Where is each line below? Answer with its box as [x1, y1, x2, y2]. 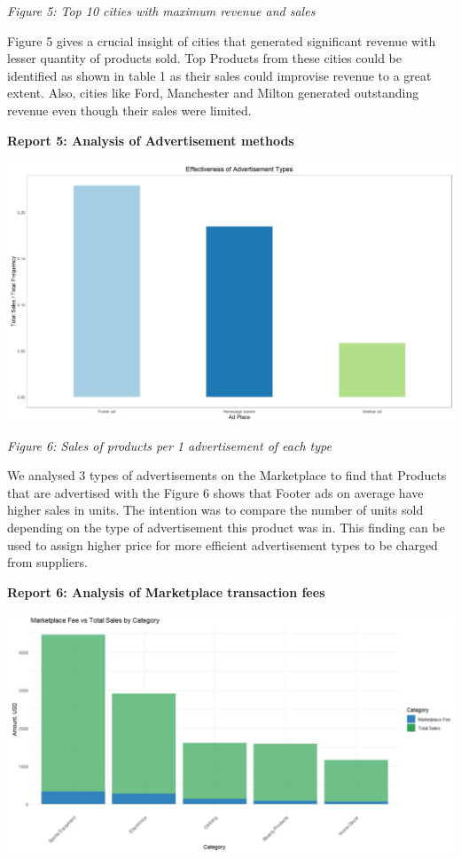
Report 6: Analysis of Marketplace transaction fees [7, 582, 325, 601]
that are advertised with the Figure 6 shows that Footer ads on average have [7, 483, 424, 501]
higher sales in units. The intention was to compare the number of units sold [7, 500, 424, 519]
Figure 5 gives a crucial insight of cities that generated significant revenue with [7, 31, 436, 50]
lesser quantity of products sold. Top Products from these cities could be [7, 49, 402, 67]
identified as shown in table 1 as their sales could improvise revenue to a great [7, 66, 432, 84]
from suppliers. [7, 553, 88, 571]
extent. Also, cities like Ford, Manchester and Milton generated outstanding [7, 83, 419, 102]
